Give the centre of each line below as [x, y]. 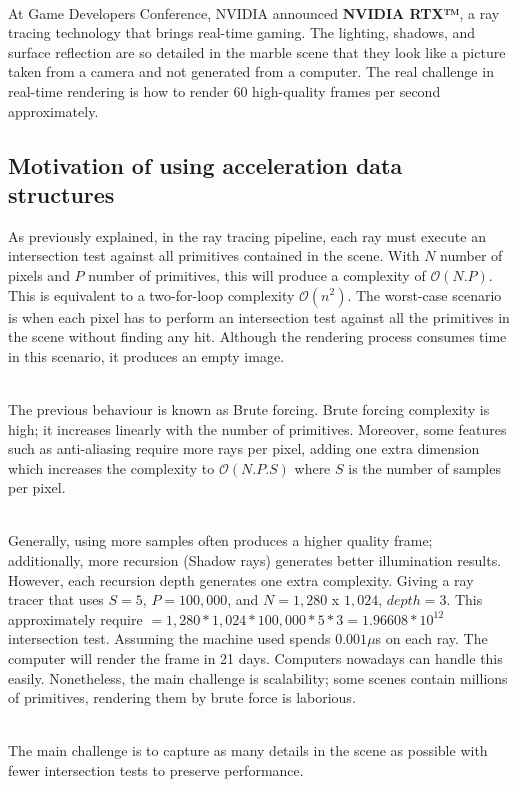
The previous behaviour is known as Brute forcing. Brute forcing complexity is [249, 408]
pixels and [39, 274]
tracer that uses [56, 599]
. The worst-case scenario [424, 294]
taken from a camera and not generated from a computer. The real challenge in [251, 71]
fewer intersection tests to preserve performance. [156, 770]
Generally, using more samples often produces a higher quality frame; [220, 540]
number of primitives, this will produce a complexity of [257, 274]
